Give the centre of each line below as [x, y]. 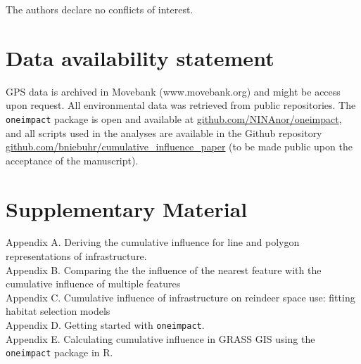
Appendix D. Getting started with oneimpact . [105, 325]
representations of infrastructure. [76, 256]
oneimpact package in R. [59, 352]
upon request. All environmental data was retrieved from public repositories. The [181, 105]
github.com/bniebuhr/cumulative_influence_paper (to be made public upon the [179, 147]
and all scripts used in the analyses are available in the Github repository [164, 132]
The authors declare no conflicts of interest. [100, 9]
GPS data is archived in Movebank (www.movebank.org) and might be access [173, 91]
